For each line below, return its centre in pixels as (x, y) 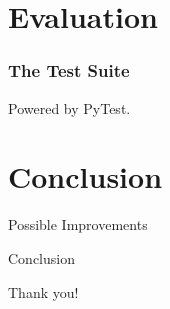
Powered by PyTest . (69, 107)
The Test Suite (69, 70)
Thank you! (43, 291)
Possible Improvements (78, 224)
